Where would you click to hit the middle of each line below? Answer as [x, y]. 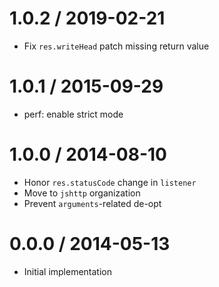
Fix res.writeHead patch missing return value [116, 46]
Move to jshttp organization [82, 193]
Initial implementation [68, 271]
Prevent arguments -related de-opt [92, 203]
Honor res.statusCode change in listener [110, 182]
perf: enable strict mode [73, 114]
